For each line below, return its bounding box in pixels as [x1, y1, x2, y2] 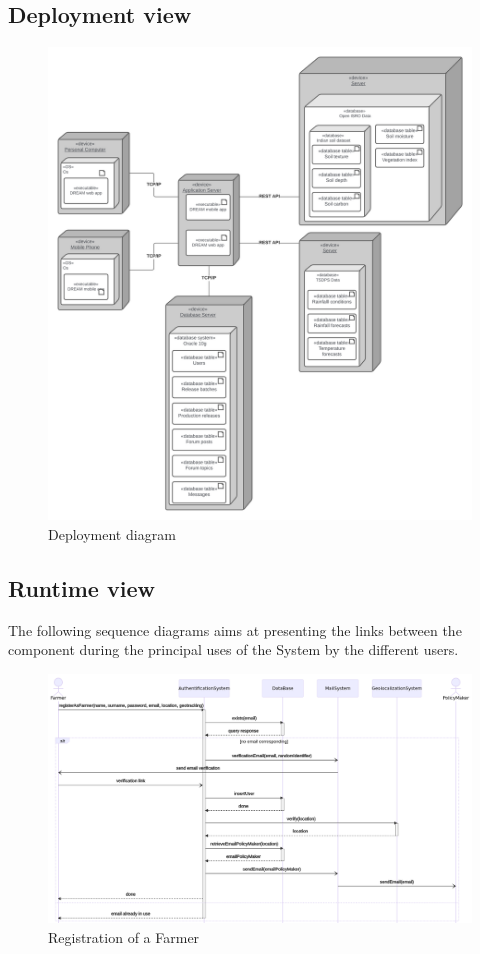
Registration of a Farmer [48, 927, 200, 947]
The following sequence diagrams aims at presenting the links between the [8, 619, 462, 640]
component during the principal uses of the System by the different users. [8, 639, 459, 660]
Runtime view [8, 572, 155, 603]
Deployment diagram [48, 523, 176, 544]
